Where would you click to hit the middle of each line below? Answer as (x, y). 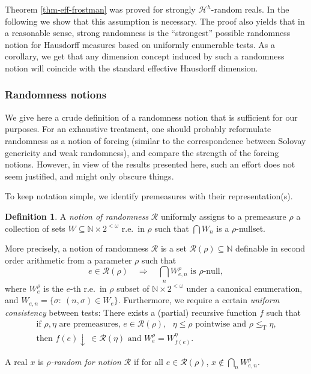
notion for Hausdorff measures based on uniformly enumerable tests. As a (140, 44)
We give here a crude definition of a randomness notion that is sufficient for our (151, 117)
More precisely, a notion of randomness (77, 248)
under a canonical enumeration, (244, 288)
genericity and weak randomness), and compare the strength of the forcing (142, 152)
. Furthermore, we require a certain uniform (199, 300)
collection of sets (35, 228)
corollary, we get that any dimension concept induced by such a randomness (145, 56)
